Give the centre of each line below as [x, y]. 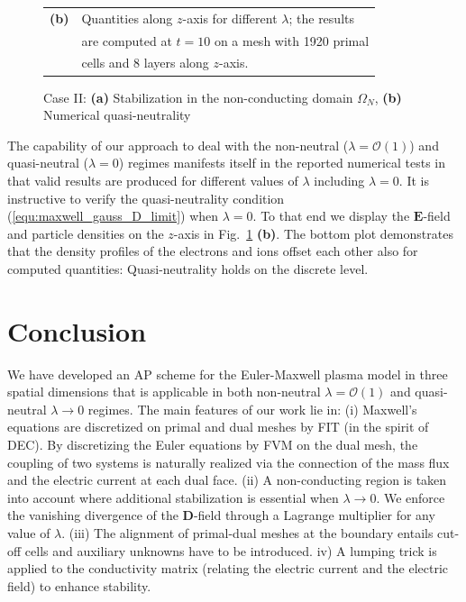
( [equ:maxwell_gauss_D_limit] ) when [113, 216]
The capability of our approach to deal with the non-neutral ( [178, 145]
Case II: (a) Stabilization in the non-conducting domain [198, 97]
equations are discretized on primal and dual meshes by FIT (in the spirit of [218, 427]
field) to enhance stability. [79, 585]
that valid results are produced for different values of [153, 180]
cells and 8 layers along [145, 63]
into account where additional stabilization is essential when [173, 497]
